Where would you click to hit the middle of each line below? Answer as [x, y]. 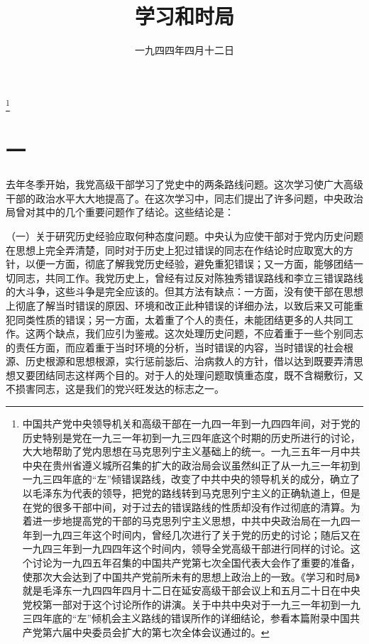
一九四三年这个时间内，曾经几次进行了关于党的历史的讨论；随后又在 [201, 534]
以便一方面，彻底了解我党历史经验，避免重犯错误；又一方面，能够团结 [189, 264]
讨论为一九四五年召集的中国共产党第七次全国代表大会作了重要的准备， [196, 563]
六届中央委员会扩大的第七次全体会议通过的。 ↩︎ [161, 632]
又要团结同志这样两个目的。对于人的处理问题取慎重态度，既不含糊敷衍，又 [189, 375]
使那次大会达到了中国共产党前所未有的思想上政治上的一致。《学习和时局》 [191, 576]
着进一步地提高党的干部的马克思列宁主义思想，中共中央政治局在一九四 [186, 521]
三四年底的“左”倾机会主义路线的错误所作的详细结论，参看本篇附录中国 [186, 618]
